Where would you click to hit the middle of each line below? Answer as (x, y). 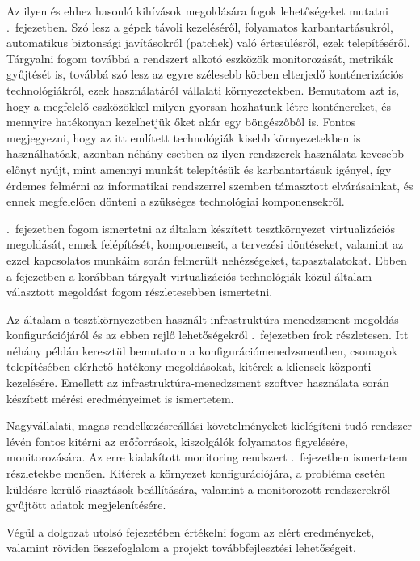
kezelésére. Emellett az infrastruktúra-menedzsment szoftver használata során (198, 382)
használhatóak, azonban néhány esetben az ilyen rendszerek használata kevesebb (205, 153)
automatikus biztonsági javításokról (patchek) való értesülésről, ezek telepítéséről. (208, 42)
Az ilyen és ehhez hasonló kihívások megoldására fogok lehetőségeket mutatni (197, 11)
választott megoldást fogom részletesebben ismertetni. (140, 292)
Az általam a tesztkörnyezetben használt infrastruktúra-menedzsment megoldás (203, 319)
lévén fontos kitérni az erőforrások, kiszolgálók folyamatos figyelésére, (177, 441)
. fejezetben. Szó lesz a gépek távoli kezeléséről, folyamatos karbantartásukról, (200, 26)
